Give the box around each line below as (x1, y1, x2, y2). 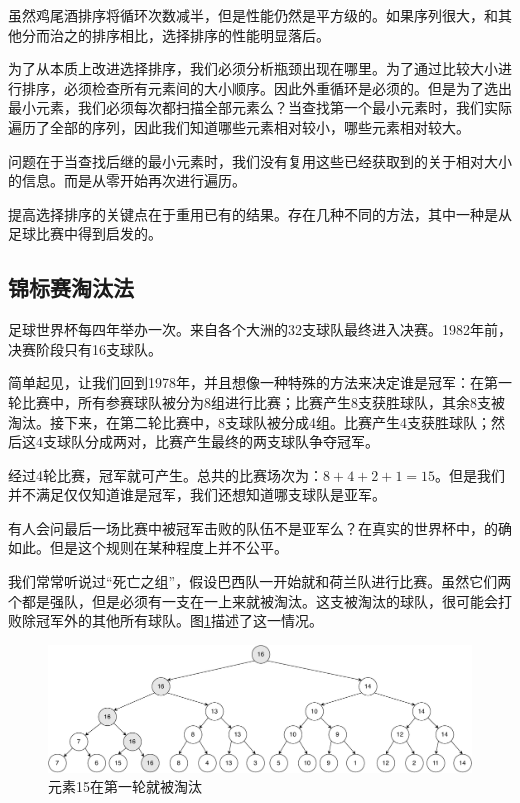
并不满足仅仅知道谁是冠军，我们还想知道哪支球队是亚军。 (8, 484, 386, 505)
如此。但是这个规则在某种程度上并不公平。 (8, 537, 288, 558)
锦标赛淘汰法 (8, 272, 134, 303)
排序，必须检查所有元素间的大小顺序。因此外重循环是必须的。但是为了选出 (21, 77, 512, 98)
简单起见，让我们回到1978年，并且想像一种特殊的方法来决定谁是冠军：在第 (8, 372, 498, 393)
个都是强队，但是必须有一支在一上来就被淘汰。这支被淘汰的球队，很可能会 (8, 590, 498, 611)
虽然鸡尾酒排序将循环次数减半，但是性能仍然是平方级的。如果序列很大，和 (8, 5, 498, 25)
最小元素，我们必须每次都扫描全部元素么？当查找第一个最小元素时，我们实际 (8, 97, 512, 118)
